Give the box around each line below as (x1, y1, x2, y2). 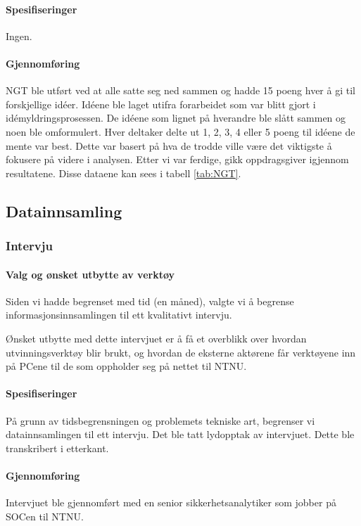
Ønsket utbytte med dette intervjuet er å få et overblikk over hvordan (6, 331, 307, 345)
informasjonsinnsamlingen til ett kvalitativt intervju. (6, 307, 232, 322)
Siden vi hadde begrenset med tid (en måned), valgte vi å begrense (6, 293, 294, 308)
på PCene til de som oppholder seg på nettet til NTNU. (6, 359, 247, 373)
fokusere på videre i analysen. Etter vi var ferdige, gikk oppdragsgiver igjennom (6, 152, 349, 167)
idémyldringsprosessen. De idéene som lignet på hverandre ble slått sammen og (6, 110, 346, 125)
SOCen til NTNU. (6, 508, 84, 523)
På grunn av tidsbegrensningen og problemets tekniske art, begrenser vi (6, 413, 315, 428)
